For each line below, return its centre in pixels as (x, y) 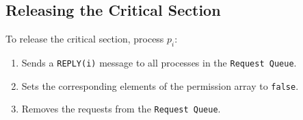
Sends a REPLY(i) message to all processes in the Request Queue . (159, 62)
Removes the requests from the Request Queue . (121, 109)
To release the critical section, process (85, 39)
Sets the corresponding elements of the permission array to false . (160, 85)
